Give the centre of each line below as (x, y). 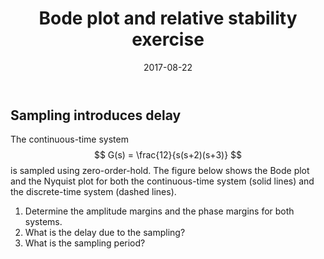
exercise (168, 39)
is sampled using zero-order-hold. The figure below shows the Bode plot (160, 171)
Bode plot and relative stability (168, 18)
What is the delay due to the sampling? (105, 233)
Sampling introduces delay (96, 115)
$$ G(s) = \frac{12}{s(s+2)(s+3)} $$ (168, 155)
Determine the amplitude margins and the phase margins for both (159, 211)
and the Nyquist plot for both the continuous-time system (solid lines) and (162, 181)
